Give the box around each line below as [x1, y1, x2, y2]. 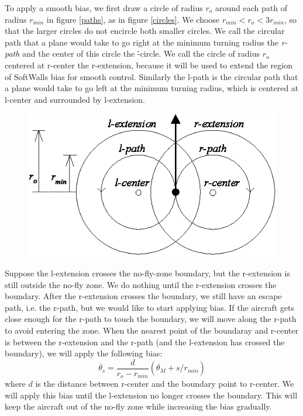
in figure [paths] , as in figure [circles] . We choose [46, 13, 220, 25]
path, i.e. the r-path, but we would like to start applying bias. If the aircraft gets [5, 301, 295, 313]
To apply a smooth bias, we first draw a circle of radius [5, 2, 203, 13]
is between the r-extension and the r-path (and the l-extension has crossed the [5, 335, 285, 348]
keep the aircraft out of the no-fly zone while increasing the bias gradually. [5, 400, 272, 412]
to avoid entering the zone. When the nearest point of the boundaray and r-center [5, 324, 298, 336]
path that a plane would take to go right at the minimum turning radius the [5, 36, 279, 48]
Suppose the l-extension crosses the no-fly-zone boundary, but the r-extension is [5, 267, 290, 279]
